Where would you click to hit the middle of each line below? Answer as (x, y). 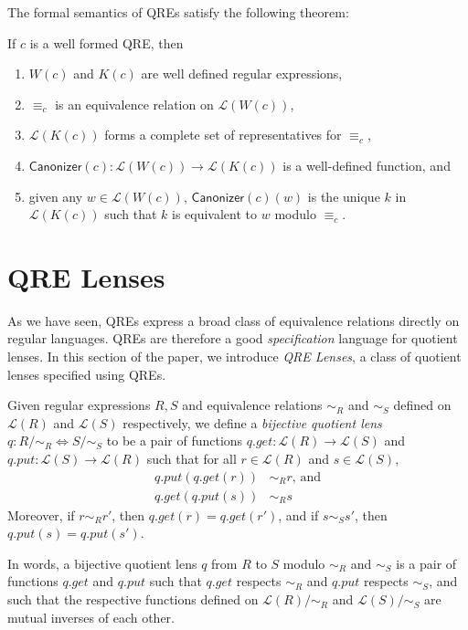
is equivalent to (215, 214)
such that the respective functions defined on (133, 599)
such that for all (191, 459)
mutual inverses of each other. (91, 617)
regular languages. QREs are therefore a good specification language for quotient (233, 338)
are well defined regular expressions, (242, 73)
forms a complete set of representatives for (223, 135)
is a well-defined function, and (367, 165)
